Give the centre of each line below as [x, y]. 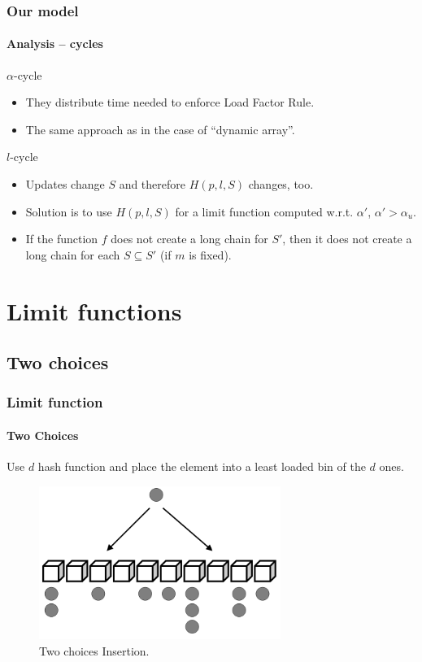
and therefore [152, 184]
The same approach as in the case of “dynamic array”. [160, 129]
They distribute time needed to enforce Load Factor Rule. [170, 102]
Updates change [65, 184]
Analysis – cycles [55, 44]
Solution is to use [69, 211]
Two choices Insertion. [94, 650]
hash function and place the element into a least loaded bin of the [202, 466]
